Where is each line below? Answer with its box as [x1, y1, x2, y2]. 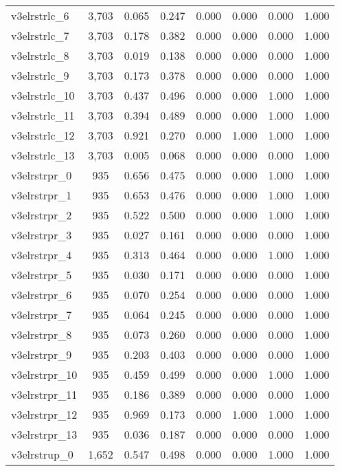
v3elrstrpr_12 [11, 406, 78, 422]
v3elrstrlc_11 [11, 107, 75, 123]
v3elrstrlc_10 [11, 87, 75, 103]
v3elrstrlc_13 [11, 147, 75, 163]
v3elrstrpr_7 [11, 307, 72, 322]
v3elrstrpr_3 [11, 227, 72, 243]
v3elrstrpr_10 [11, 366, 78, 382]
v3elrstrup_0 [11, 446, 73, 462]
